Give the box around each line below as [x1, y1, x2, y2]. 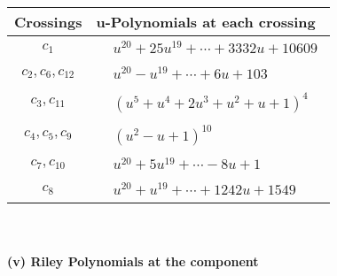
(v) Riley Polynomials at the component [7, 251, 259, 270]
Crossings [14, 11, 82, 32]
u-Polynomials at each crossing [96, 11, 316, 32]
